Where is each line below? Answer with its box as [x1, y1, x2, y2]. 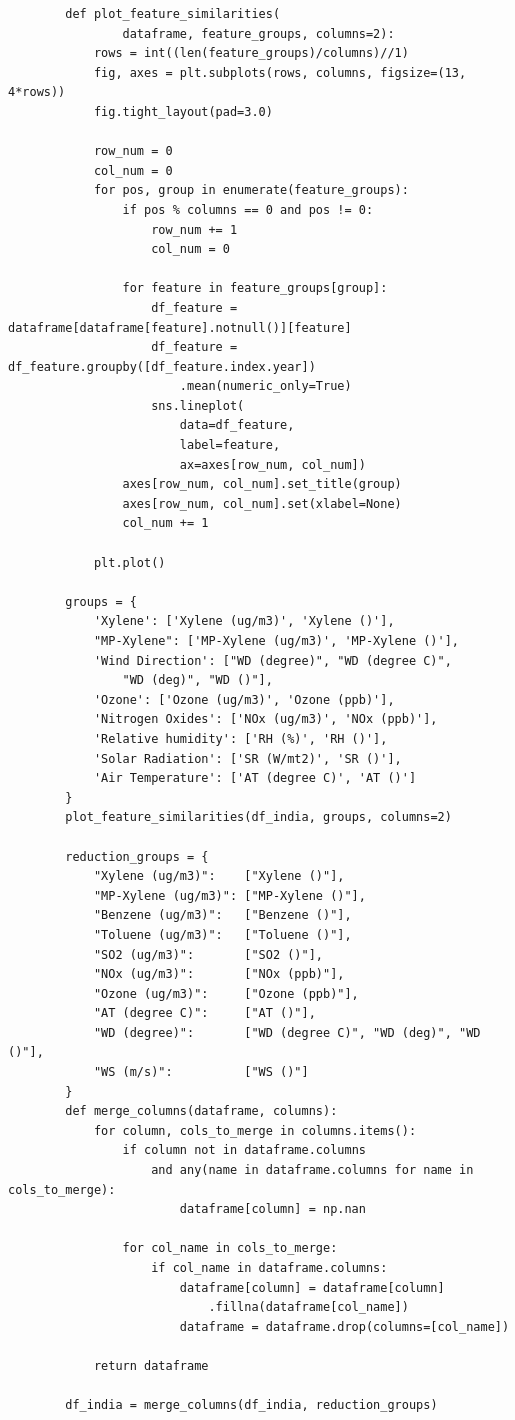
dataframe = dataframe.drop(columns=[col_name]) [179, 1319, 510, 1334]
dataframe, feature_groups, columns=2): [122, 26, 395, 41]
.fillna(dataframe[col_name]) [208, 1300, 409, 1315]
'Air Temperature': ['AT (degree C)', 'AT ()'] [93, 771, 417, 786]
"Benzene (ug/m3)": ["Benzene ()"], [93, 908, 352, 923]
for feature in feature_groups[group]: [122, 281, 388, 296]
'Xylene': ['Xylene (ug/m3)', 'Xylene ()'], [93, 614, 395, 629]
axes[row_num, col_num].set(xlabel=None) [122, 496, 402, 511]
